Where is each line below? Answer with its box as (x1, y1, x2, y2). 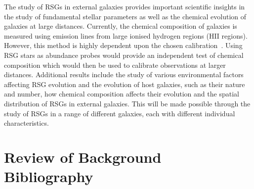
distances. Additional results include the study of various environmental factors (4, 69, 244, 80)
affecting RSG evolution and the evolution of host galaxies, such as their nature (4, 79, 245, 89)
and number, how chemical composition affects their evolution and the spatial (4, 89, 239, 99)
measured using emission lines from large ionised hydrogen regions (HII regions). (4, 30, 248, 41)
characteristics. (4, 118, 49, 128)
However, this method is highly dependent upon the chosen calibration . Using (4, 40, 243, 50)
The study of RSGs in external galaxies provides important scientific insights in (4, 1, 245, 11)
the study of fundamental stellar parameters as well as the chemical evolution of (4, 11, 247, 21)
